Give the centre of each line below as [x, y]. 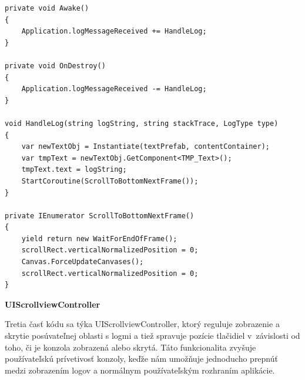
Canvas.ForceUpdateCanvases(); [83, 262]
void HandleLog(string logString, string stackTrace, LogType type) [142, 123]
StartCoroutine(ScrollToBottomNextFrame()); [110, 181]
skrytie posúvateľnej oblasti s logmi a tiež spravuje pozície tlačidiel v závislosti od [152, 336]
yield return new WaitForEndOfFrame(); [99, 239]
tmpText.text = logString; [74, 170]
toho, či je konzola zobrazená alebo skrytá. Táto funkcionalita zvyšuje [130, 347]
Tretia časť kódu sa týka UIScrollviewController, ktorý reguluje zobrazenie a [142, 324]
